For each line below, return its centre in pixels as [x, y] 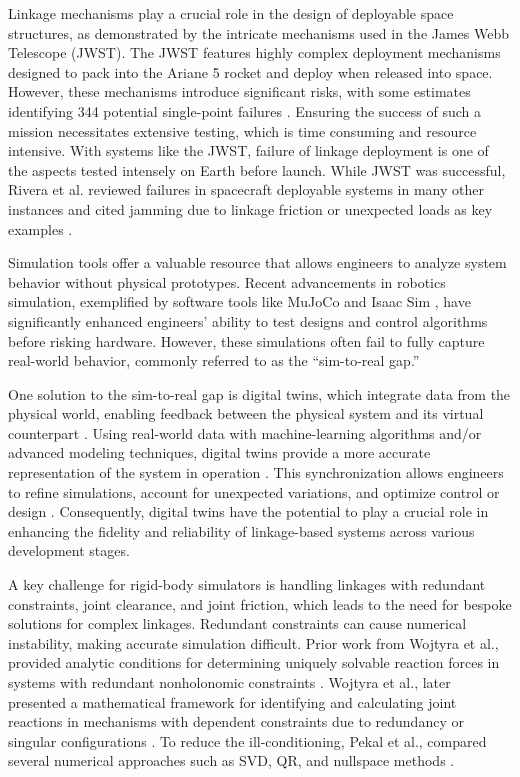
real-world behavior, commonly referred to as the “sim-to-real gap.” [214, 360]
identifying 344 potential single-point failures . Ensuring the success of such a [244, 110]
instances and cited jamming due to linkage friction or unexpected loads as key [250, 208]
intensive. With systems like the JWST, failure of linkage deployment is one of [248, 150]
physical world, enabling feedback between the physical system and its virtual [246, 413]
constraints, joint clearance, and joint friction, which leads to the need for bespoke [260, 603]
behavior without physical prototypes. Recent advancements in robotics [227, 281]
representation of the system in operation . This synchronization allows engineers [256, 472]
